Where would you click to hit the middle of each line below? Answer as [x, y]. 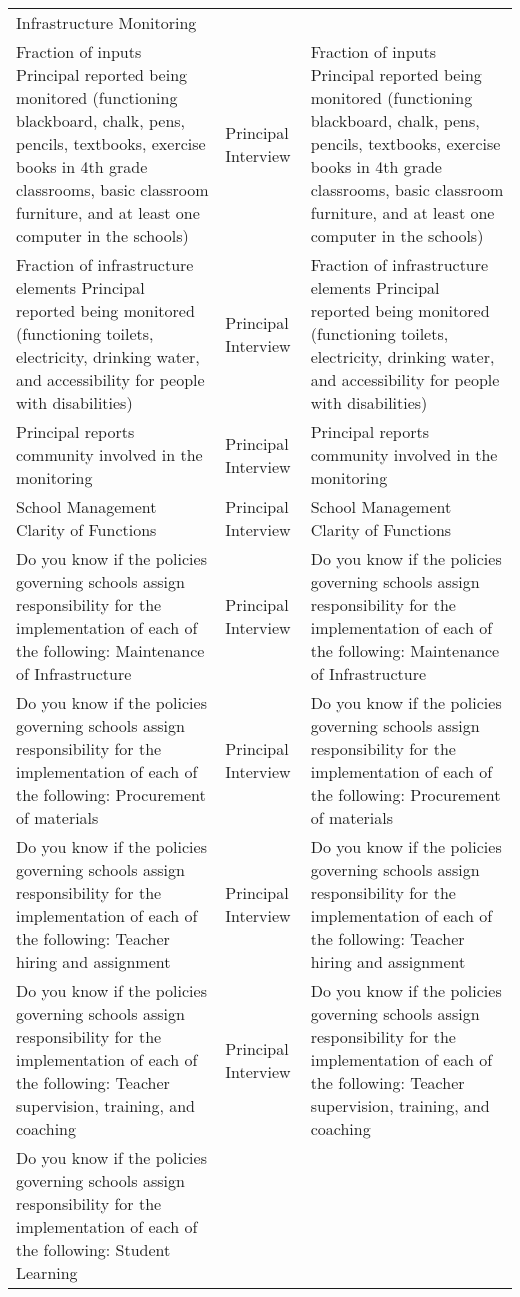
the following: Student [93, 1249]
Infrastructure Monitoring [106, 22]
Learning [47, 1272]
